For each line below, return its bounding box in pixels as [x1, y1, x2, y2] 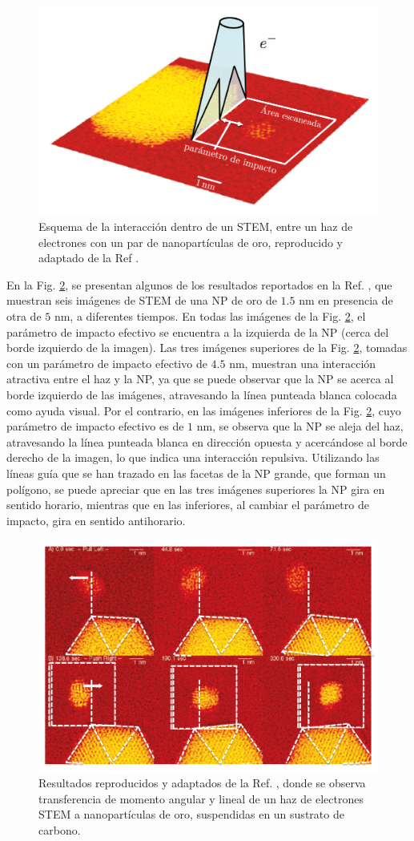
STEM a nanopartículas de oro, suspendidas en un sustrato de [38, 806, 344, 823]
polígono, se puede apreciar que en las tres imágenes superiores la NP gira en [6, 480, 385, 497]
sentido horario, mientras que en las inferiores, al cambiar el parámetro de [6, 496, 369, 513]
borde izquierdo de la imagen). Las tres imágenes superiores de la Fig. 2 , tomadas [6, 339, 408, 356]
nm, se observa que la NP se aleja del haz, [196, 418, 404, 435]
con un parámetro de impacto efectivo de [6, 354, 207, 371]
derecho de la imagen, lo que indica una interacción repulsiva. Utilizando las [6, 449, 380, 466]
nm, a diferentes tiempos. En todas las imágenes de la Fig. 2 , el [54, 308, 366, 325]
